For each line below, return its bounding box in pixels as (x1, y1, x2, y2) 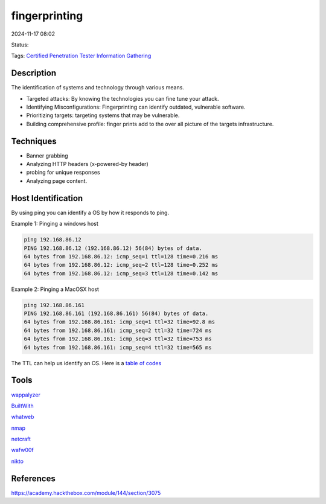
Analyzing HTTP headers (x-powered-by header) (26, 161, 149, 168)
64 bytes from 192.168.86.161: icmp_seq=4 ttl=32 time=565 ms (24, 344, 212, 351)
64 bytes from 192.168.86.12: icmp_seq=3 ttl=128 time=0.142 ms (24, 270, 219, 277)
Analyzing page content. (26, 177, 88, 184)
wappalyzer (11, 391, 40, 398)
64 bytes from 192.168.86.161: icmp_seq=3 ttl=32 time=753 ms (24, 336, 212, 342)
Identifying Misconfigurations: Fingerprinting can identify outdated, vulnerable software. (26, 103, 246, 111)
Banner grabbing (26, 152, 69, 159)
